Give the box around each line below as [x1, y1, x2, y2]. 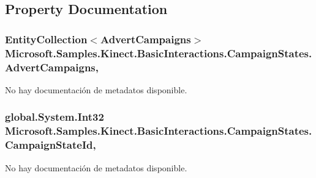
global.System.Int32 [5, 109, 104, 124]
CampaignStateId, [5, 137, 96, 152]
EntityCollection [5, 31, 88, 46]
